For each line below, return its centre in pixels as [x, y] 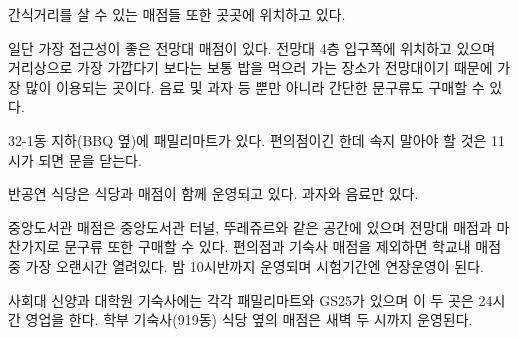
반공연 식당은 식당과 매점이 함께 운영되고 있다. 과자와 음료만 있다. [213, 193]
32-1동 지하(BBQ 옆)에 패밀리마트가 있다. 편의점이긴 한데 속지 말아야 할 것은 [247, 139]
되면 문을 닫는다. [90, 159]
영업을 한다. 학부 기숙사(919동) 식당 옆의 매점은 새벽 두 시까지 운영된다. [249, 319]
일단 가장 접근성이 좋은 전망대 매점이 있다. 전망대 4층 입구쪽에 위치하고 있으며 [252, 47]
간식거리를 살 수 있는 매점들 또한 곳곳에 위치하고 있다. [177, 14]
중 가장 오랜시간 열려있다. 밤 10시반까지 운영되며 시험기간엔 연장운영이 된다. [246, 265]
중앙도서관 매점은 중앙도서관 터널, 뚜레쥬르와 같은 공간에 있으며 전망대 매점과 [250, 226]
